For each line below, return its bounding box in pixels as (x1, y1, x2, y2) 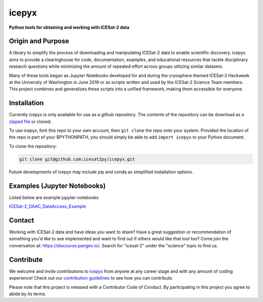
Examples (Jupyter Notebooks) (9, 181, 106, 190)
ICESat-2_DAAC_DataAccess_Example (9, 203, 86, 209)
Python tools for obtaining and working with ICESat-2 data (9, 24, 130, 30)
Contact (9, 216, 34, 224)
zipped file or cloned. (9, 119, 52, 124)
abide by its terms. (9, 291, 46, 297)
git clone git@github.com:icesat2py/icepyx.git (19, 156, 135, 162)
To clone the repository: (9, 143, 57, 149)
